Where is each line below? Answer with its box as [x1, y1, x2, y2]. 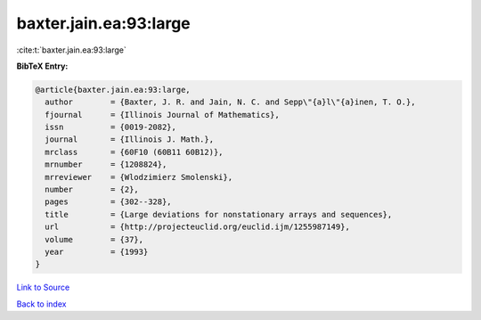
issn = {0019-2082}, [45, 122, 177, 133]
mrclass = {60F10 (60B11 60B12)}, [45, 147, 224, 157]
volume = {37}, [45, 234, 144, 244]
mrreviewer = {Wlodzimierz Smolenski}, [45, 172, 233, 182]
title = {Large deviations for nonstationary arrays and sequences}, [45, 209, 393, 219]
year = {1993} [45, 247, 149, 257]
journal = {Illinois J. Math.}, [45, 135, 214, 144]
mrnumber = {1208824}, [45, 160, 167, 169]
